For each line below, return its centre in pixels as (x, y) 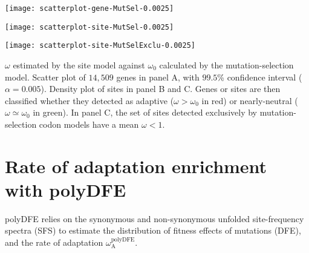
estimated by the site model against (79, 64)
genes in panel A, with (158, 77)
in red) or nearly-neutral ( (250, 100)
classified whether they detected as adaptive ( (89, 100)
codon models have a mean (89, 124)
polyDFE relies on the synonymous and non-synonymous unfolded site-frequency (154, 218)
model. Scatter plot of (45, 77)
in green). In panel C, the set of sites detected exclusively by (145, 112)
